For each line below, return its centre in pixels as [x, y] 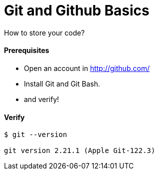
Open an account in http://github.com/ [87, 68]
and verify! [42, 99]
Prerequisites [27, 50]
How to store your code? [44, 32]
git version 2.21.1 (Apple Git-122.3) [80, 151]
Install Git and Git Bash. [62, 83]
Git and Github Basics [77, 10]
